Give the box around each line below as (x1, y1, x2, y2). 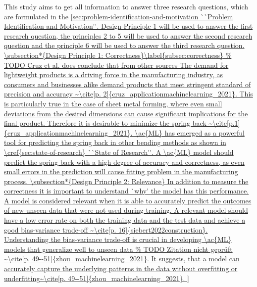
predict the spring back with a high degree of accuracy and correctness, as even (4, 156, 245, 167)
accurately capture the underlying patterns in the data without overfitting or (4, 263, 238, 274)
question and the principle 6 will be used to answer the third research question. (4, 40, 245, 50)
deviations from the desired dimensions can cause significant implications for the (4, 108, 248, 118)
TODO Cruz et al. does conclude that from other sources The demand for (4, 59, 229, 70)
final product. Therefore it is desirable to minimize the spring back (4, 118, 206, 128)
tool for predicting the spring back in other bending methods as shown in (4, 137, 226, 147)
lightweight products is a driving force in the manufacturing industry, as (4, 69, 223, 80)
